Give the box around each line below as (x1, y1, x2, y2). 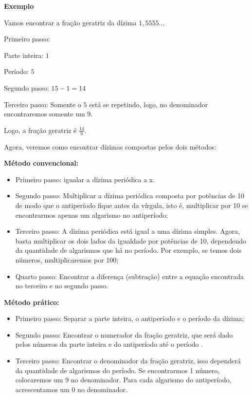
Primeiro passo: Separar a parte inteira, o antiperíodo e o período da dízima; (15, 313, 244, 323)
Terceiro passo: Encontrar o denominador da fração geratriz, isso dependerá (15, 356, 241, 366)
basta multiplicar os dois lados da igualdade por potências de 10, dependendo (15, 235, 246, 245)
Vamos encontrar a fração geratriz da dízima (4, 17, 137, 27)
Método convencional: (4, 158, 79, 168)
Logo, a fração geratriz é (4, 125, 77, 135)
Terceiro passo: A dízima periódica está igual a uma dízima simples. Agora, (15, 226, 240, 236)
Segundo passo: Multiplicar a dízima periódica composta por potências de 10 (15, 190, 245, 201)
